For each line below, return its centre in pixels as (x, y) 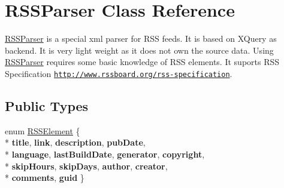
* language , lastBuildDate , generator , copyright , (105, 154)
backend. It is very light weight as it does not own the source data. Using (139, 50)
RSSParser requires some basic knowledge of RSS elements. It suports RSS (142, 62)
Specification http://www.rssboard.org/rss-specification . (119, 73)
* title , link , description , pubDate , (75, 142)
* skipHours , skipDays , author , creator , (86, 166)
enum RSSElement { (43, 130)
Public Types (47, 105)
